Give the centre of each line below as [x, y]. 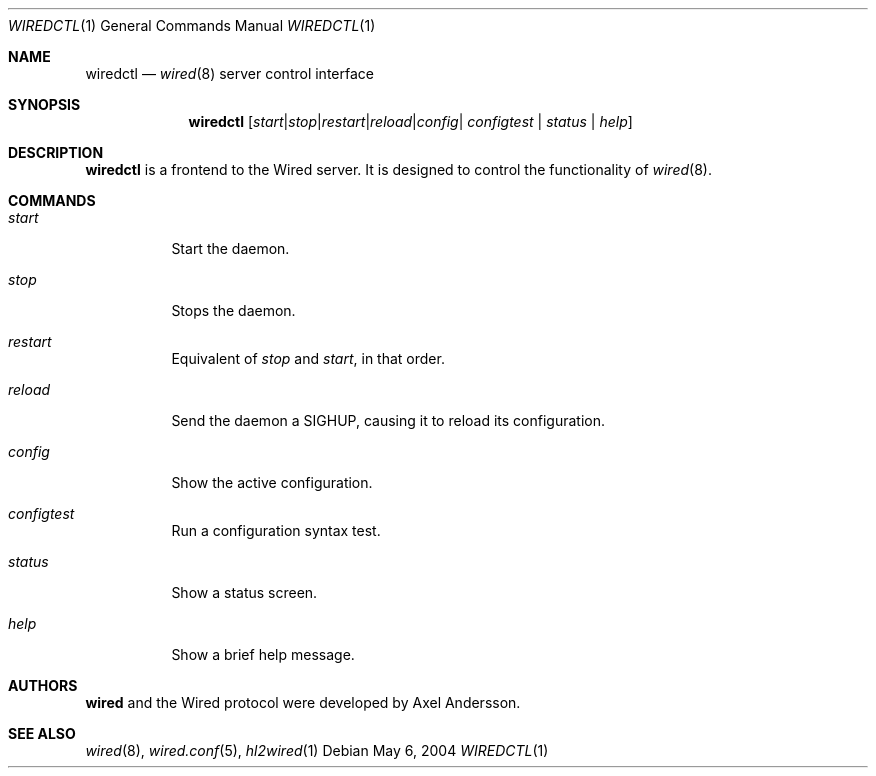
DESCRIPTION [56, 152]
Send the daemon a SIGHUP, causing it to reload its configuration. [388, 420]
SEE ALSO [42, 733]
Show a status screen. [244, 592]
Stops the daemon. [233, 310]
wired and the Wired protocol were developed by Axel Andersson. [303, 702]
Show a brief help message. [263, 654]
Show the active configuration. [272, 482]
